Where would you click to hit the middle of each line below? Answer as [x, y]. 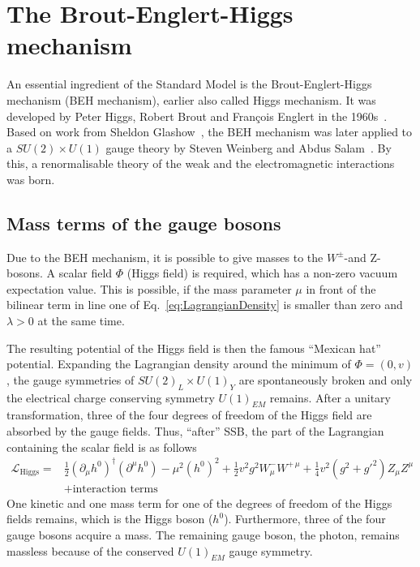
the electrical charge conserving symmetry [111, 397]
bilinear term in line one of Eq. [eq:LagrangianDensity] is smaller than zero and [205, 305]
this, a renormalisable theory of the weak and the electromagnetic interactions [201, 163]
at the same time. [81, 321]
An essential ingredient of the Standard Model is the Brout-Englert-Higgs [189, 84]
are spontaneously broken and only [326, 379]
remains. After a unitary [330, 397]
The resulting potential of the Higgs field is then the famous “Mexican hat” [194, 348]
